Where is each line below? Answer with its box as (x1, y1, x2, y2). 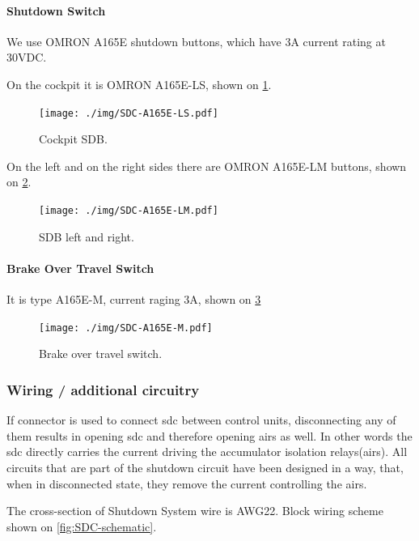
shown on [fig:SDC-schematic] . (6, 518, 157, 535)
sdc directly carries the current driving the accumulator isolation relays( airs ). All (6, 443, 408, 460)
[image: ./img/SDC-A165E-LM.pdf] (39, 205, 218, 217)
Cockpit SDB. (39, 130, 108, 147)
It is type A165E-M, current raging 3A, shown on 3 (6, 291, 261, 308)
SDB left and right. (39, 228, 134, 245)
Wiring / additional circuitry (6, 379, 200, 399)
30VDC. (6, 49, 47, 66)
